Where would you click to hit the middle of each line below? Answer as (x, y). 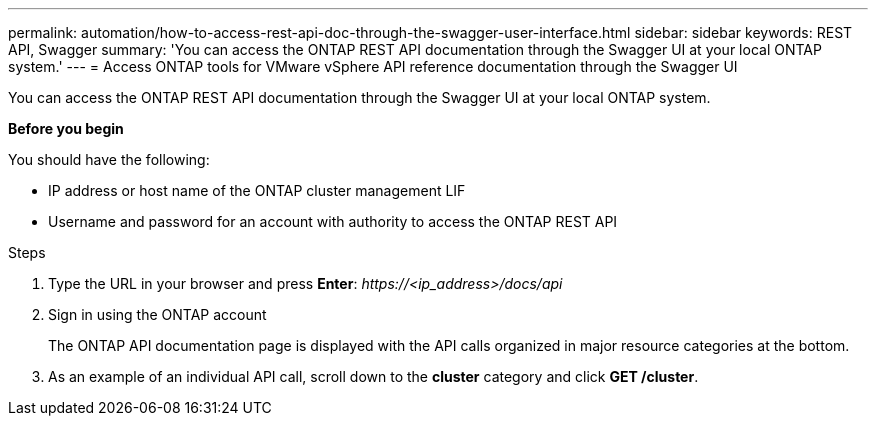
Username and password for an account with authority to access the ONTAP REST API (333, 221)
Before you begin (66, 128)
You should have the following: (109, 159)
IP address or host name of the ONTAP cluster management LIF (257, 190)
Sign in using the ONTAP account (157, 314)
